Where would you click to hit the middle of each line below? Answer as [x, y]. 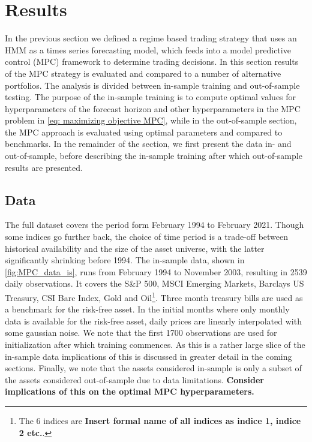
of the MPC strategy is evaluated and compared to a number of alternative [143, 73]
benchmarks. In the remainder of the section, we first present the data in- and [148, 144]
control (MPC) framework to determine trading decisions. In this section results [152, 61]
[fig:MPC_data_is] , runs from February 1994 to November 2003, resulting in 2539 [156, 271]
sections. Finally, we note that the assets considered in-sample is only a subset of [153, 368]
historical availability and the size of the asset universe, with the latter [135, 248]
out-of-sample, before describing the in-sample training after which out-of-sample [154, 156]
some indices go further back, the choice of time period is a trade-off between [147, 237]
